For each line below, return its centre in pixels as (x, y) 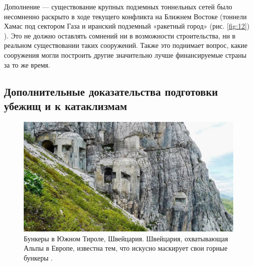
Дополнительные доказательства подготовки (111, 91)
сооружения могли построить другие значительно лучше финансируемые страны (125, 55)
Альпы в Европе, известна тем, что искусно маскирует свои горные (126, 248)
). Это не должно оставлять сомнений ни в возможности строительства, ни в (120, 35)
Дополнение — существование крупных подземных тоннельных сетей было (118, 6)
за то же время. (27, 64)
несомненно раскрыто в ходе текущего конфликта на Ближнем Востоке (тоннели (126, 16)
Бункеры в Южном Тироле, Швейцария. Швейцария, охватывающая (126, 238)
